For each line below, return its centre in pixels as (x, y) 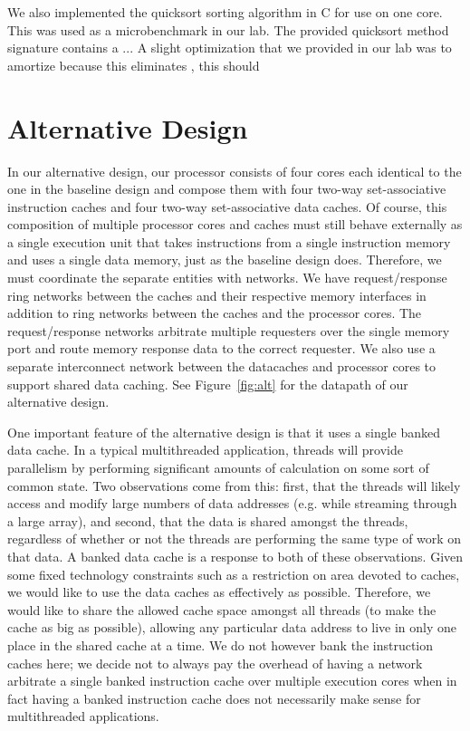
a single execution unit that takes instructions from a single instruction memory (229, 241)
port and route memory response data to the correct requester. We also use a (221, 348)
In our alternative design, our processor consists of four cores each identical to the (235, 171)
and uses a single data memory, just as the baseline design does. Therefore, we (225, 260)
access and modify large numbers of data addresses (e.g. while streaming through (232, 503)
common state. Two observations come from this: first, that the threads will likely (234, 485)
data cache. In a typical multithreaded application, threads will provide (205, 450)
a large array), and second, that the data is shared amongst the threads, (208, 520)
